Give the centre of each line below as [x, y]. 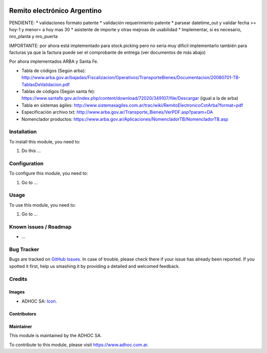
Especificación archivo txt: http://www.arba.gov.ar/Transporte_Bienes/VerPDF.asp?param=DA [117, 112]
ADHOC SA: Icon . [39, 301]
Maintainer [21, 326]
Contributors [23, 313]
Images [17, 292]
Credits [18, 279]
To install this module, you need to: [45, 141]
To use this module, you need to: [43, 205]
